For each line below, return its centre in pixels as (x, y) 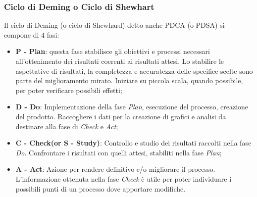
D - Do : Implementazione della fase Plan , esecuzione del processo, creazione (132, 107)
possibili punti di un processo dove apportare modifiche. (101, 188)
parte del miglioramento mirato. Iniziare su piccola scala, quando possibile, (129, 80)
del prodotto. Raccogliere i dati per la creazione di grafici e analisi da (121, 116)
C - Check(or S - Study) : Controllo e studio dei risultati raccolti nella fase (133, 143)
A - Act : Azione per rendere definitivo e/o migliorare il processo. (115, 169)
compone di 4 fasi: (32, 34)
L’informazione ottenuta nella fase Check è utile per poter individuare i (124, 178)
